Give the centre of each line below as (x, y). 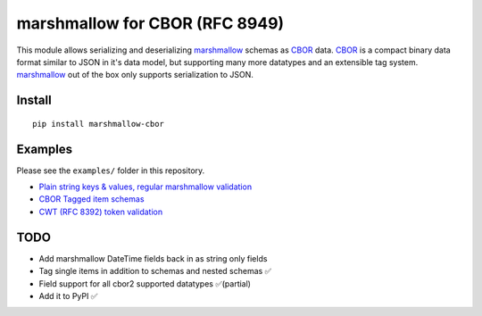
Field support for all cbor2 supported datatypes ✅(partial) (145, 283)
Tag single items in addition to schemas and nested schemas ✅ (155, 271)
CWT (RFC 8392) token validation (101, 212)
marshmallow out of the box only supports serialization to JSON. (135, 75)
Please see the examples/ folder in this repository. (111, 170)
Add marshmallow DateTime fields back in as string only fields (153, 258)
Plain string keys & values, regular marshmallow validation (145, 187)
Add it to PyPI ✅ (68, 295)
